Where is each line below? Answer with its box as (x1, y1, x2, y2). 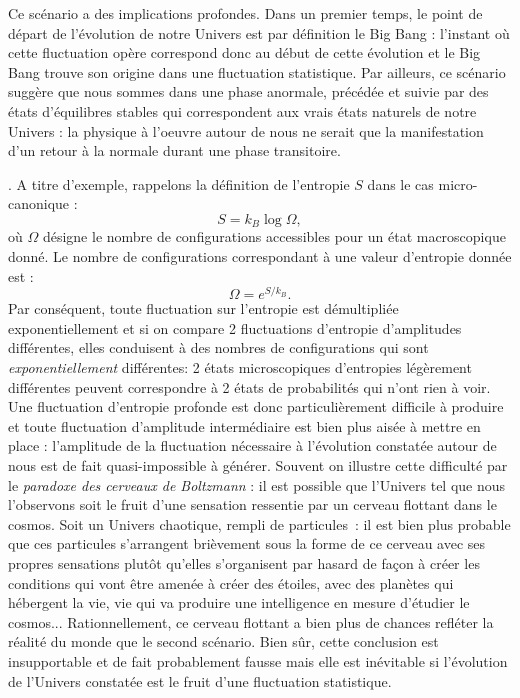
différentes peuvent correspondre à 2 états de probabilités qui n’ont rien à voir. (8, 376, 491, 397)
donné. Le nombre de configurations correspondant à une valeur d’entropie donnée (8, 245, 512, 266)
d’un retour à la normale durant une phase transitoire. (8, 140, 341, 161)
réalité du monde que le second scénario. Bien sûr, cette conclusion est (8, 631, 439, 652)
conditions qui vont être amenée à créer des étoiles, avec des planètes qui (8, 572, 454, 593)
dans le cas (367, 173, 434, 194)
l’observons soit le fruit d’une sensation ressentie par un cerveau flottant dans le (8, 494, 497, 515)
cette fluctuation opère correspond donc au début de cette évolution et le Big (8, 42, 481, 63)
